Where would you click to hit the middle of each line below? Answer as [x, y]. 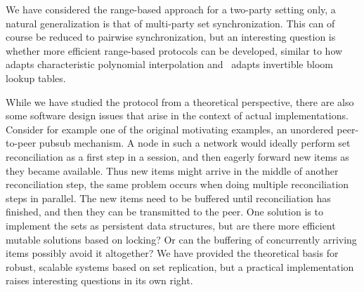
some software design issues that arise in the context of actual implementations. [177, 115]
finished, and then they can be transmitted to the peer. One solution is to [164, 212]
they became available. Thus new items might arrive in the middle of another [172, 170]
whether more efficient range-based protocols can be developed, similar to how [174, 50]
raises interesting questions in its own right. [99, 280]
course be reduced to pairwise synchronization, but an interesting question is [171, 37]
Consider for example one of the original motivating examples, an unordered [170, 129]
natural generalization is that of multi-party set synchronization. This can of [170, 23]
